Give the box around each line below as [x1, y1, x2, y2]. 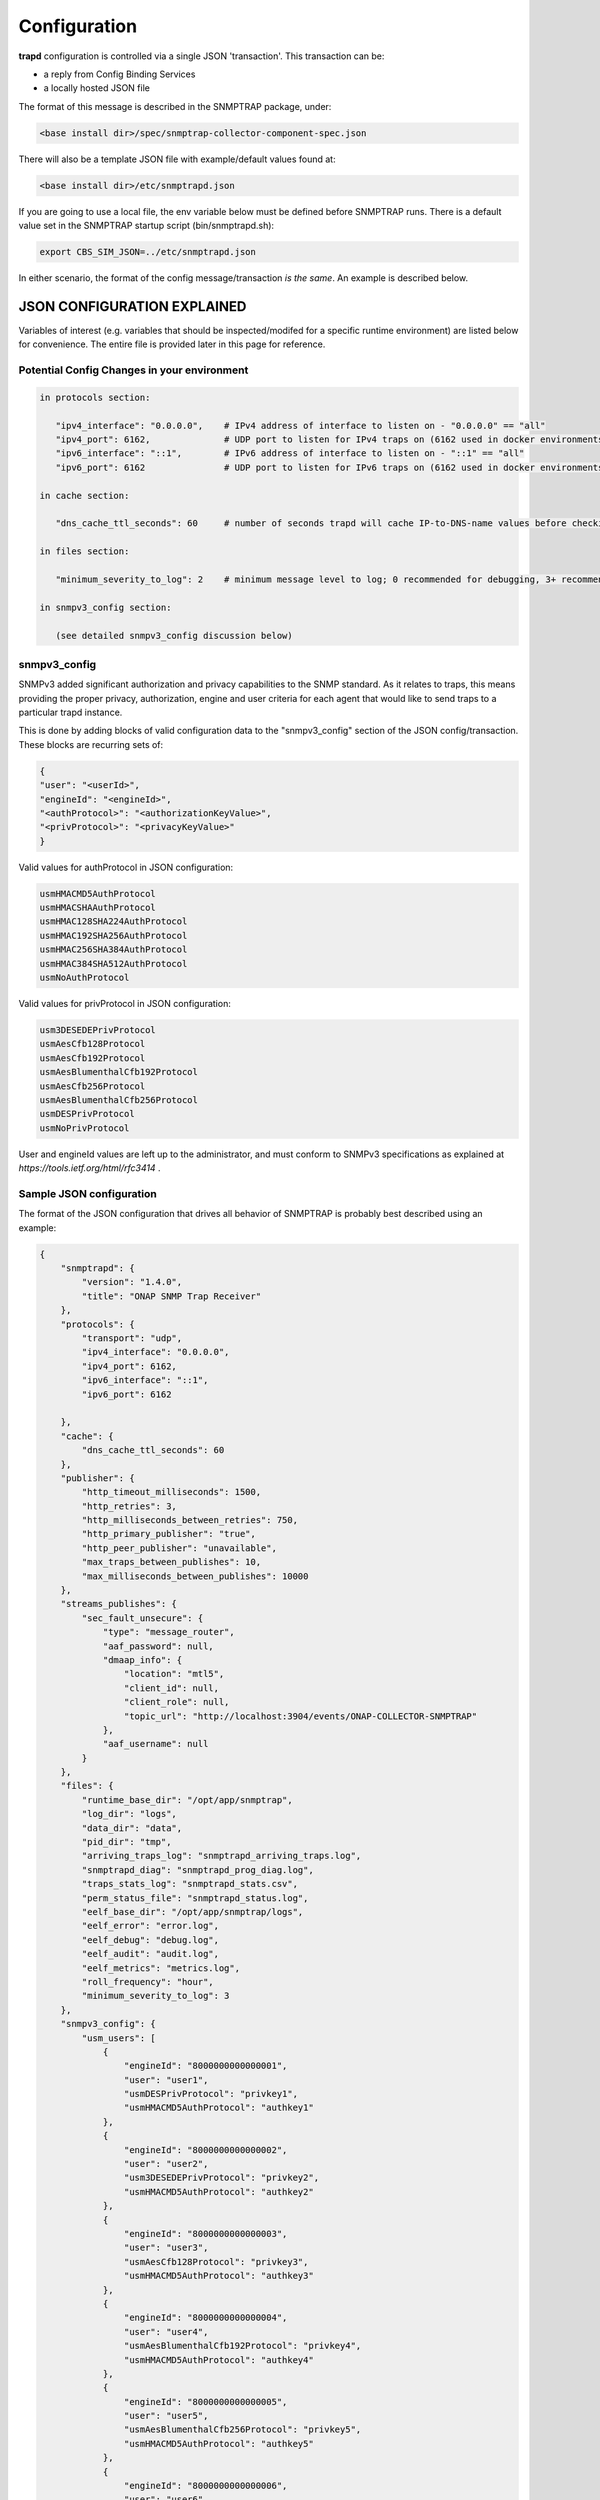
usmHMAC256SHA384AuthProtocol [39, 944, 188, 955]
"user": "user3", [123, 2242, 209, 2254]
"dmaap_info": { [102, 1654, 183, 1665]
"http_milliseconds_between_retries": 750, [81, 1515, 299, 1526]
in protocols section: [39, 391, 151, 403]
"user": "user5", [123, 2410, 209, 2422]
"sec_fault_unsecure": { [81, 1612, 204, 1624]
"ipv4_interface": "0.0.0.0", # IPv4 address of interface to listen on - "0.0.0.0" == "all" [55, 420, 546, 431]
